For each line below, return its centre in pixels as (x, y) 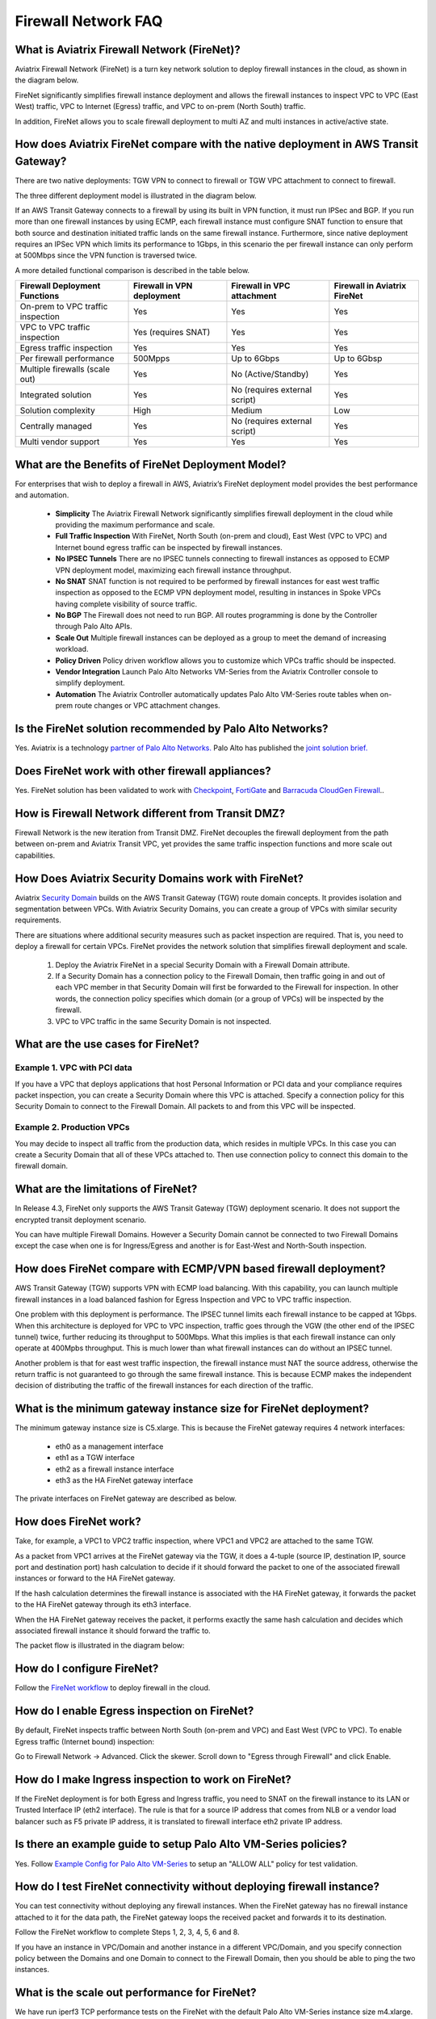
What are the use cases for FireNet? (107, 1045)
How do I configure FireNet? (87, 1669)
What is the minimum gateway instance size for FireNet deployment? (192, 1409)
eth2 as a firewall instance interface (115, 1469)
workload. (72, 649)
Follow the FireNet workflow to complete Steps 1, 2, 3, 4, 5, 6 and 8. (127, 1932)
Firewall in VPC (261, 286)
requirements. (38, 920)
